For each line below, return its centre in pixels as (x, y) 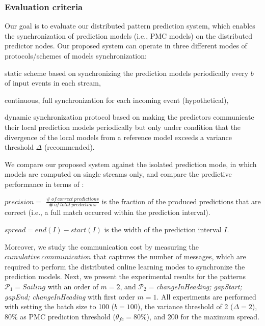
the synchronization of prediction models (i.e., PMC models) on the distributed (128, 35)
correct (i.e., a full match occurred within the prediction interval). (108, 212)
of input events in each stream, (53, 83)
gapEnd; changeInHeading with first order (70, 296)
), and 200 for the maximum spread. (203, 316)
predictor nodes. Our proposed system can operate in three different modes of (126, 46)
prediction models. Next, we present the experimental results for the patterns (125, 276)
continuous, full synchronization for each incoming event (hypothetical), (117, 100)
